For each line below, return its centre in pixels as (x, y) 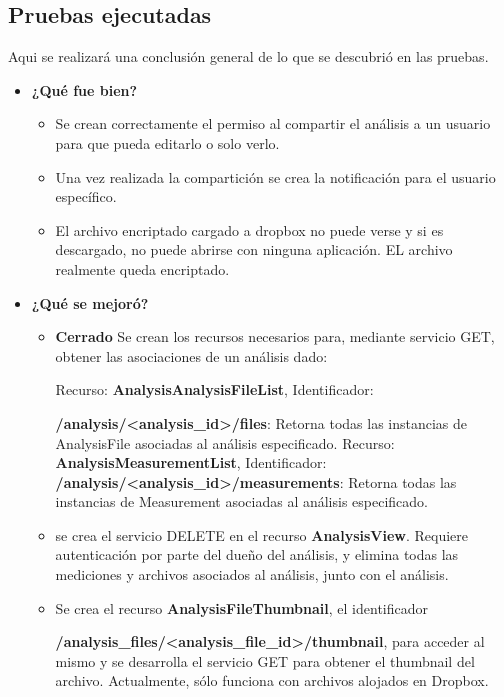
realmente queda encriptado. (142, 268)
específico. (86, 196)
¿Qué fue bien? (84, 89)
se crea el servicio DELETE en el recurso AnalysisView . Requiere (262, 534)
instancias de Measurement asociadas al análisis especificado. (241, 501)
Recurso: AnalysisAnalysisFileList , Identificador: (214, 389)
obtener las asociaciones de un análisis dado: (191, 355)
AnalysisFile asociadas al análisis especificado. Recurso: (225, 442)
